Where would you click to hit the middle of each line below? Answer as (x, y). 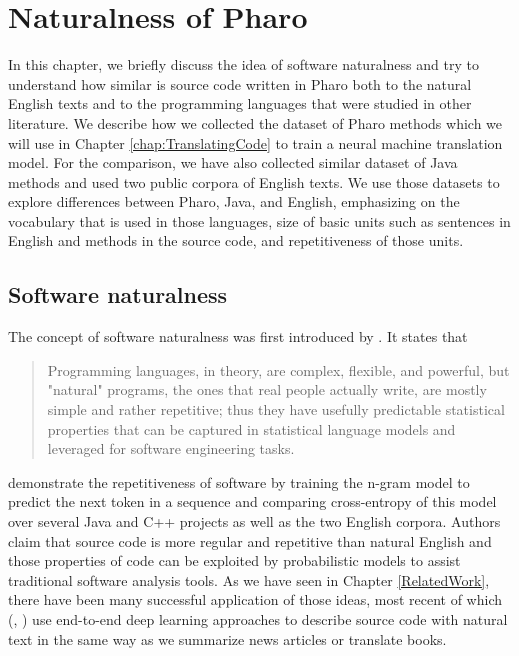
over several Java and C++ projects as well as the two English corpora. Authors (254, 521)
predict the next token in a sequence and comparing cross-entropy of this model (252, 501)
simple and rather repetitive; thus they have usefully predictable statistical (276, 409)
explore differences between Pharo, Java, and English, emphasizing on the (234, 201)
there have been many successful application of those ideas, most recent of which (255, 599)
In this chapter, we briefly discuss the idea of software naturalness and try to (243, 64)
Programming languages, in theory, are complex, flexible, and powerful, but (278, 369)
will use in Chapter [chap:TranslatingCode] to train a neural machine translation (255, 142)
